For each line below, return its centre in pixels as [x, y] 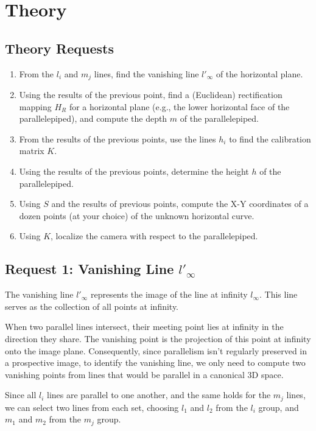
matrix [32, 151]
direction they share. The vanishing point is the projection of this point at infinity [158, 338]
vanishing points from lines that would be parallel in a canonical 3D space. [144, 374]
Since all [21, 395]
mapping [35, 106]
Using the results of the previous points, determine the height [134, 171]
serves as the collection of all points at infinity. [92, 306]
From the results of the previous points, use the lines [118, 138]
